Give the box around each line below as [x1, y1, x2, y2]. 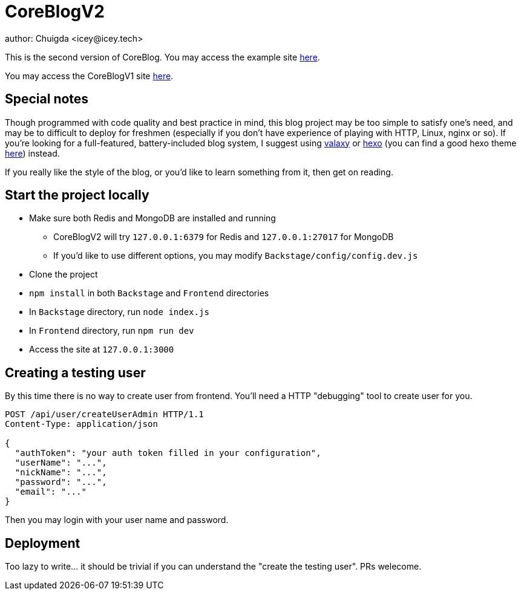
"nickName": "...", [15, 467, 107, 478]
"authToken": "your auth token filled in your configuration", [15, 448, 321, 458]
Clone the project [29, 269, 98, 280]
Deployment [5, 535, 80, 551]
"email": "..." [15, 487, 87, 497]
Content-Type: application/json [5, 419, 158, 429]
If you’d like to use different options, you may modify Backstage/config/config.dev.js [53, 250, 418, 261]
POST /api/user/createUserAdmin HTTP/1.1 [5, 409, 204, 420]
